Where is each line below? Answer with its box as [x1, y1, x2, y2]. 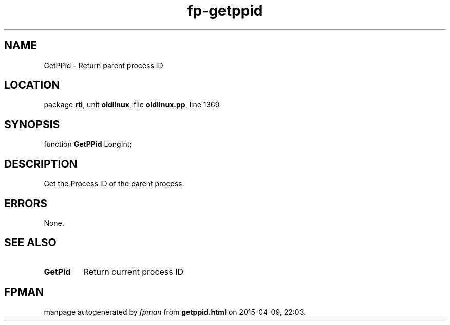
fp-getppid [187, 2, 263, 20]
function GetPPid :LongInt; [44, 140, 132, 149]
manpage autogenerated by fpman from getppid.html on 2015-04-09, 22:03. [44, 307, 306, 316]
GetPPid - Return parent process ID [44, 61, 163, 70]
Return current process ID [83, 266, 184, 277]
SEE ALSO [4, 236, 57, 250]
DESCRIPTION [4, 157, 78, 170]
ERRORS [4, 197, 48, 210]
